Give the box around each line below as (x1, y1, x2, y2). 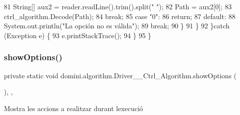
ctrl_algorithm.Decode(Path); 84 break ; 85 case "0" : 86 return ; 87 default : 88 (4, 11, 236, 21)
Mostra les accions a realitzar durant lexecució (4, 103, 143, 113)
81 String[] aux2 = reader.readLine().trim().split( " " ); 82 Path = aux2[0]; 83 (4, 1, 232, 11)
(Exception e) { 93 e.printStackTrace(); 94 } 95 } (4, 30, 151, 40)
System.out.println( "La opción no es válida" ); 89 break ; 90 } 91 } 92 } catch (4, 21, 230, 31)
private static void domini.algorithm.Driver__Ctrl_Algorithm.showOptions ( (4, 70, 237, 80)
